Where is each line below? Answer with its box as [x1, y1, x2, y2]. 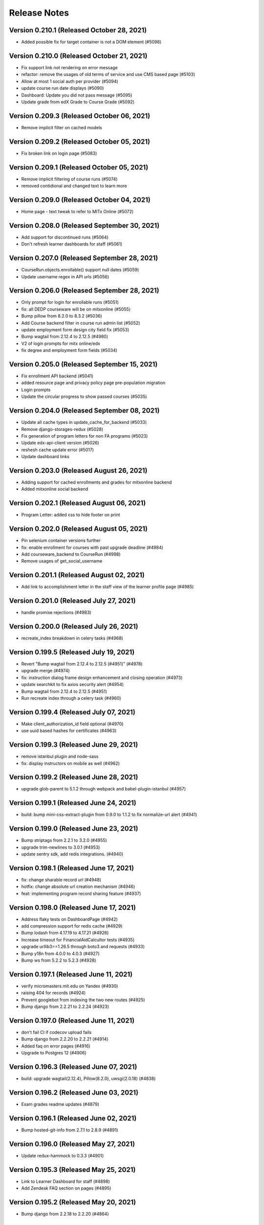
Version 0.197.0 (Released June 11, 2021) [9, 1016, 134, 1025]
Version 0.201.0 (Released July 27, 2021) [9, 597, 136, 605]
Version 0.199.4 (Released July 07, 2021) [9, 708, 135, 716]
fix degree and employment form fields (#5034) [21, 347, 117, 353]
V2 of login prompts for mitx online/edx [21, 341, 100, 346]
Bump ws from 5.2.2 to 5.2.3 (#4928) [21, 957, 96, 963]
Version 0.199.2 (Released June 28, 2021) [9, 773, 138, 782]
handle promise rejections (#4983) [21, 610, 91, 615]
